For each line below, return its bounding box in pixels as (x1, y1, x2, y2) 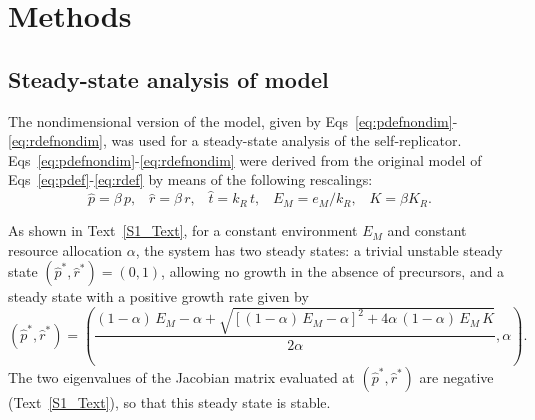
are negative (419, 366, 494, 387)
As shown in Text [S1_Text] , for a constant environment (8, 220, 358, 241)
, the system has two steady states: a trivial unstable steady (135, 239, 503, 260)
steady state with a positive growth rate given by (8, 286, 309, 307)
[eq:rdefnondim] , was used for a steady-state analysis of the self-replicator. (8, 130, 462, 151)
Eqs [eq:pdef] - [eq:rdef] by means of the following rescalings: (8, 169, 373, 190)
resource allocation (8, 239, 123, 260)
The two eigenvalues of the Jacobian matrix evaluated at (8, 366, 355, 387)
